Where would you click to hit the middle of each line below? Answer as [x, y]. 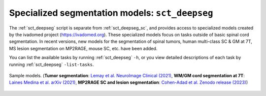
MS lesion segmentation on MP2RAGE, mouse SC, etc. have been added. [83, 48]
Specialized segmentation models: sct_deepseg [111, 13]
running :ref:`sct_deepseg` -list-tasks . [51, 64]
